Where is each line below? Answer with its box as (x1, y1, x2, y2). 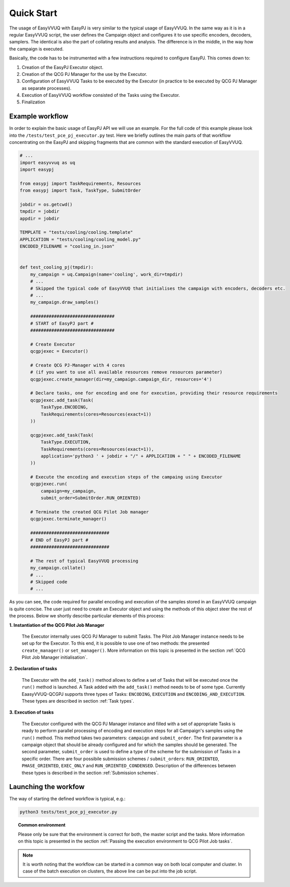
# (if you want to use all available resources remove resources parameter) (30, 370, 223, 375)
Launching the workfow (9, 783, 85, 791)
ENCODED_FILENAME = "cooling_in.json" (19, 244, 115, 249)
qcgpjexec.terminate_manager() (30, 516, 107, 522)
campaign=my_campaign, (40, 488, 97, 494)
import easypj (19, 166, 54, 172)
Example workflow (9, 112, 68, 121)
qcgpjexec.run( (30, 481, 67, 487)
